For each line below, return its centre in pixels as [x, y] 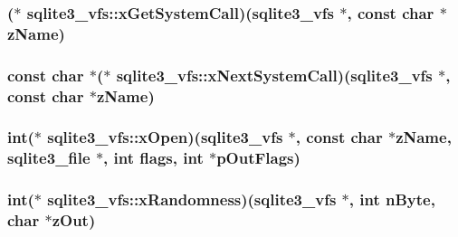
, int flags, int [153, 158]
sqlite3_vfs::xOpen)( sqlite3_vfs [165, 137]
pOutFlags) [258, 158]
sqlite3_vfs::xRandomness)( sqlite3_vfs [192, 199]
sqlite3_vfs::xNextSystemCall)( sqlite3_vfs [274, 75]
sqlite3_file [49, 158]
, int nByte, [392, 199]
